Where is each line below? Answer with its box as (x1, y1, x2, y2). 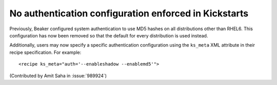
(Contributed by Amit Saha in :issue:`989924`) (9, 72, 107, 79)
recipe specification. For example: (9, 49, 82, 55)
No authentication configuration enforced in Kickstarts (9, 8, 249, 19)
